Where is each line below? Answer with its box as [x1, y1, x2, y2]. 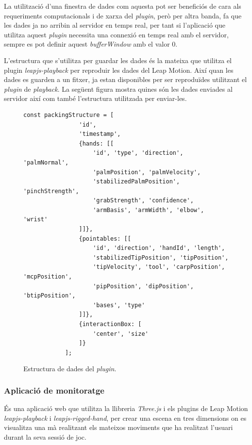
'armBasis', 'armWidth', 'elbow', [93, 206, 204, 214]
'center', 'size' [93, 330, 149, 337]
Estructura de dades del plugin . [23, 363, 117, 374]
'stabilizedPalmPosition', [93, 178, 180, 185]
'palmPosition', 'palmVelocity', [93, 168, 201, 176]
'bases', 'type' [93, 301, 145, 309]
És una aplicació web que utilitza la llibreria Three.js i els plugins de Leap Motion [4, 403, 248, 413]
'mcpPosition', [23, 273, 72, 280]
